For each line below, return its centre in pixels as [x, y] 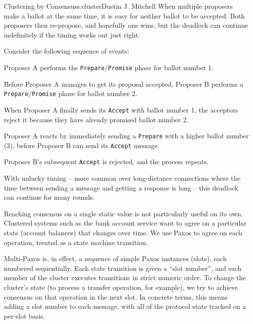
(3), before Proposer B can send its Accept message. [82, 145]
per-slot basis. [25, 315]
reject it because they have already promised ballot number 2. [96, 119]
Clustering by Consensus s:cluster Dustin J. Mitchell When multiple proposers [118, 6]
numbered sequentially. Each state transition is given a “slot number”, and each [123, 268]
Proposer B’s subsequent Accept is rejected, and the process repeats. [106, 162]
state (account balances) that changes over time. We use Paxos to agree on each [123, 233]
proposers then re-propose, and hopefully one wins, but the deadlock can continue [126, 25]
